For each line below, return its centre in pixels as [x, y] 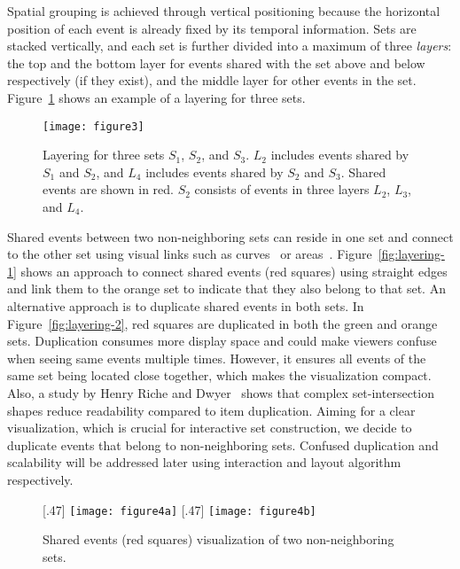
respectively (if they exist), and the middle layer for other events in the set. [212, 80]
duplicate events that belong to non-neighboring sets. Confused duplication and [223, 444]
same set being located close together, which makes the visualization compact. [219, 375]
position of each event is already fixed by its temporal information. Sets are [212, 28]
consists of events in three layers [282, 189]
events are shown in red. [108, 189]
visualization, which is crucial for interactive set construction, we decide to [210, 428]
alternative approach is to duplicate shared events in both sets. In [186, 305]
